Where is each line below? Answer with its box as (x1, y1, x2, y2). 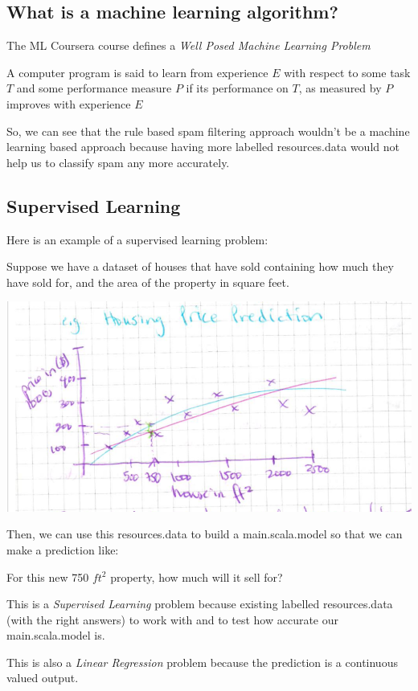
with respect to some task (284, 63, 411, 80)
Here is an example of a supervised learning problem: (6, 231, 268, 247)
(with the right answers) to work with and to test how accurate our (6, 611, 339, 628)
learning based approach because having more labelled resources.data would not (6, 138, 400, 155)
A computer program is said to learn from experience (6, 63, 268, 80)
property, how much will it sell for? (110, 568, 283, 585)
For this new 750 (6, 568, 89, 585)
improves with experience (6, 95, 131, 112)
